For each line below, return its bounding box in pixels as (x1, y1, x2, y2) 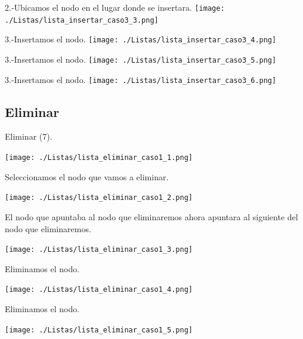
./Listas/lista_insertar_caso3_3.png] (5, 16, 159, 24)
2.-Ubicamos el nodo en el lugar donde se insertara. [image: (5, 1, 225, 13)
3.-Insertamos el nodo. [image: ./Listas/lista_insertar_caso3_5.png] (5, 53, 277, 65)
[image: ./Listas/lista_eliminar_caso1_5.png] (5, 325, 193, 334)
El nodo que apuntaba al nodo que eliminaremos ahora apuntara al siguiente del (5, 210, 298, 223)
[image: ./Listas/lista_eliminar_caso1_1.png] (5, 153, 193, 162)
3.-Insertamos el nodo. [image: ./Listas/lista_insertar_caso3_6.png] (5, 73, 277, 85)
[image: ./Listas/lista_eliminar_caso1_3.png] (5, 245, 193, 254)
